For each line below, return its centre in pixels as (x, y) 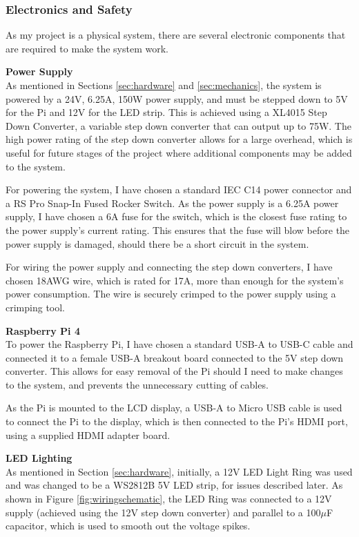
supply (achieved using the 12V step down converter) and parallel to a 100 (163, 512)
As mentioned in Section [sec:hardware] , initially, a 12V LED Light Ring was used (179, 471)
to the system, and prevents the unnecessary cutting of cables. (137, 384)
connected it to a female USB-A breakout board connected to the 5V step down (175, 357)
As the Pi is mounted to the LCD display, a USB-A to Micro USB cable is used (174, 408)
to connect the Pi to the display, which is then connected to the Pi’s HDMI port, (177, 421)
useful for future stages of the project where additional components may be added (179, 152)
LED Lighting (39, 458)
